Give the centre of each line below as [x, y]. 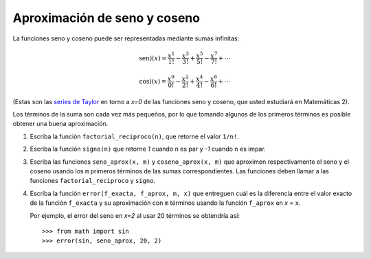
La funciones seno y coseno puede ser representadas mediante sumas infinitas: [126, 38]
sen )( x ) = [153, 58]
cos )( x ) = [153, 82]
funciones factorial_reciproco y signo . [93, 181]
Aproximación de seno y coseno [106, 18]
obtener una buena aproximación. [60, 124]
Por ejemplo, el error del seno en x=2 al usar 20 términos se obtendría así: [135, 215]
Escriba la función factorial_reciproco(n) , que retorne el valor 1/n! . [135, 136]
